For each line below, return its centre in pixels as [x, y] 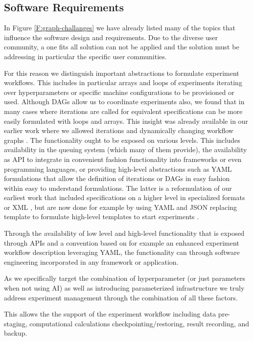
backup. [16, 333]
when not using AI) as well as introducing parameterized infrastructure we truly [124, 288]
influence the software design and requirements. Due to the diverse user [111, 37]
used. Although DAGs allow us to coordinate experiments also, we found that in [124, 102]
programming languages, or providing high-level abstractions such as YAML [118, 169]
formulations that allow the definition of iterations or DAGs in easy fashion [117, 178]
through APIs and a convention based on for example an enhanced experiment [122, 242]
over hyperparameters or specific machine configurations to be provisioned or [119, 92]
